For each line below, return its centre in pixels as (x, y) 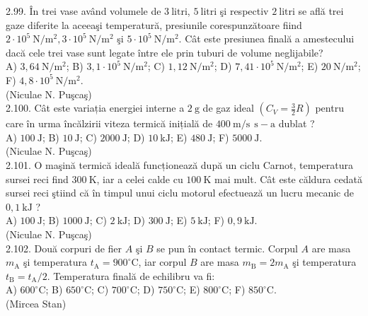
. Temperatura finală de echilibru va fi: (131, 275)
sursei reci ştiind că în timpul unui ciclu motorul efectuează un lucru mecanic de (180, 193)
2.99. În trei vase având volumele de (84, 11)
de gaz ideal (228, 108)
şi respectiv (244, 11)
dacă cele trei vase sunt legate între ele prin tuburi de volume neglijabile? (165, 52)
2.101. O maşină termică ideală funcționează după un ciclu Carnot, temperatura (180, 164)
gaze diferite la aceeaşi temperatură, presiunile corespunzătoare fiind (154, 24)
